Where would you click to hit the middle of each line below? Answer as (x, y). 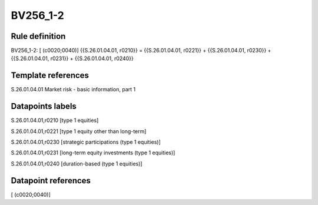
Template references (50, 76)
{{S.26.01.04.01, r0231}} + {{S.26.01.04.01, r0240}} (72, 58)
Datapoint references (51, 181)
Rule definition (38, 36)
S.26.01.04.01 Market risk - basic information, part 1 (73, 90)
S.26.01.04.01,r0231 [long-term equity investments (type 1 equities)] (93, 153)
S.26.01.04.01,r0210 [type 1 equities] (55, 120)
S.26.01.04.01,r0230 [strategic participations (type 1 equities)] (86, 142)
